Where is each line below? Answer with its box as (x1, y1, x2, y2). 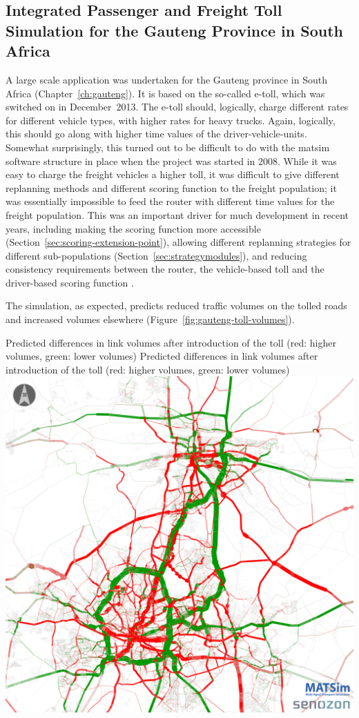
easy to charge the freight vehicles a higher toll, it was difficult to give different (6, 167, 340, 182)
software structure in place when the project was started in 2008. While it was (6, 153, 337, 168)
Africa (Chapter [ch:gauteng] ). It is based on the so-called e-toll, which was (6, 86, 325, 100)
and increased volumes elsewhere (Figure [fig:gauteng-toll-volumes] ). (6, 312, 295, 327)
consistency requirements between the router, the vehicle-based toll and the (6, 262, 324, 276)
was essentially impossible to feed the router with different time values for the (6, 194, 335, 208)
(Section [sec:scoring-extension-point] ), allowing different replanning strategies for (6, 235, 351, 249)
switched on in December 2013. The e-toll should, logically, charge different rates (6, 99, 349, 114)
